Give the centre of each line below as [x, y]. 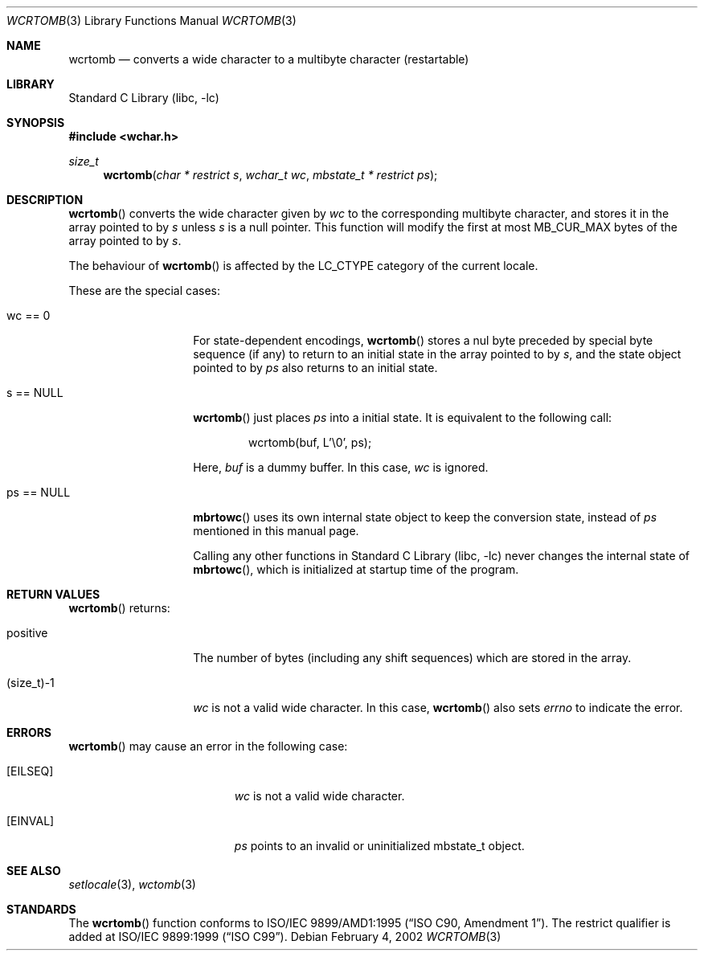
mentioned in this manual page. [276, 531]
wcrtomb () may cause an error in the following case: [208, 746]
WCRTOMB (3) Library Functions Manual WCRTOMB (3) [151, 20]
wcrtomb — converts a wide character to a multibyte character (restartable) [269, 59]
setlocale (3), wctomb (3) [132, 884]
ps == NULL [39, 492]
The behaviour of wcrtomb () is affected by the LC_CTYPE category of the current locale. [303, 266]
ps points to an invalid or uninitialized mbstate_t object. [379, 846]
